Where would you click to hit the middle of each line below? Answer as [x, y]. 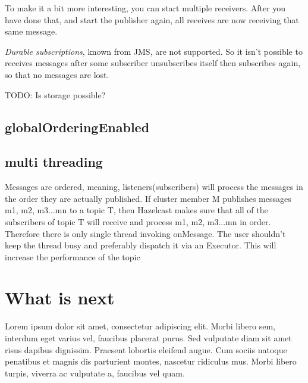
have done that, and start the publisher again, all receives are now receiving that [152, 19]
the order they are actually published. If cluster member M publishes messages [148, 198]
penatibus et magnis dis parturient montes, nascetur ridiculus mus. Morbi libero [151, 361]
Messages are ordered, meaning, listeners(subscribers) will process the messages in [154, 187]
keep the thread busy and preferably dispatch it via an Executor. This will [141, 245]
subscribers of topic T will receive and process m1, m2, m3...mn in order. [138, 221]
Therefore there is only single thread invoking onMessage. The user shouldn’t [145, 233]
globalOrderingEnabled [77, 127]
